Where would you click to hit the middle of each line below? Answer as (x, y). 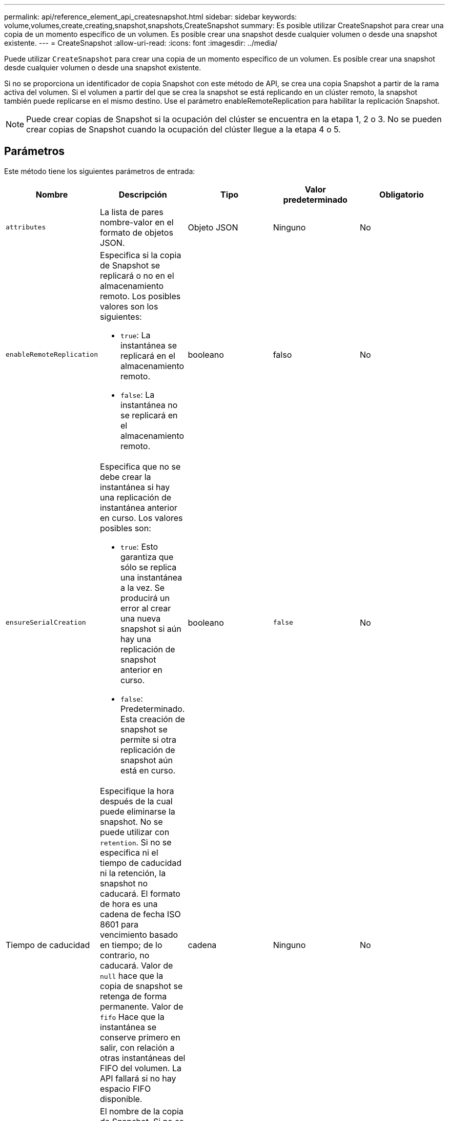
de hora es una (129, 904)
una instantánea (151, 577)
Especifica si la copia (141, 255)
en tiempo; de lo (131, 945)
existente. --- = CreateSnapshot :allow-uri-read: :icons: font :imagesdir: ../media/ (141, 43)
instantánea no (149, 405)
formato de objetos (137, 232)
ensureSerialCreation (46, 623)
